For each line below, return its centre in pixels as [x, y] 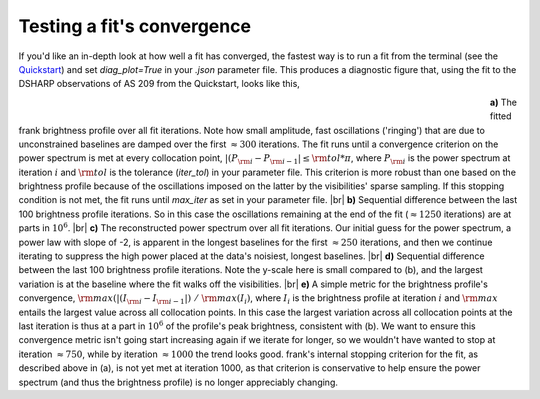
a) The [503, 102]
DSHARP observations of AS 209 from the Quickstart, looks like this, [159, 84]
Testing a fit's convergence [135, 26]
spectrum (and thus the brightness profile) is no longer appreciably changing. [178, 382]
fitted [501, 116]
